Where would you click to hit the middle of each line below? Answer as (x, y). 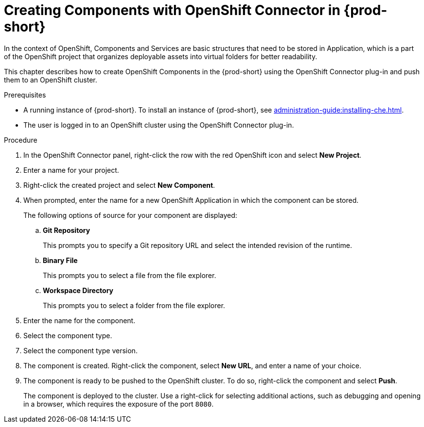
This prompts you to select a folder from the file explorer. (134, 305)
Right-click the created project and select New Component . (119, 185)
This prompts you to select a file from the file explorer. (130, 275)
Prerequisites (25, 95)
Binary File (60, 260)
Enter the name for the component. (79, 320)
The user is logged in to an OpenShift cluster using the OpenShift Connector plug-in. (159, 125)
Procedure (21, 140)
